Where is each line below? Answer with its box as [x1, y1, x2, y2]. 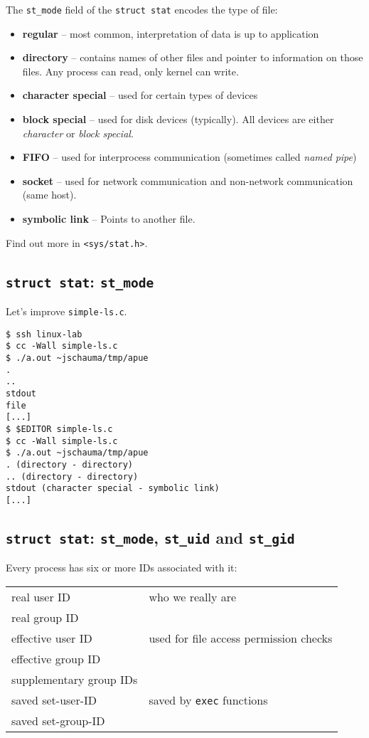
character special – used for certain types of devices [22, 88, 258, 102]
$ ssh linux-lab [6, 329, 82, 339]
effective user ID [11, 629, 92, 646]
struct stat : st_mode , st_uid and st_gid [6, 526, 295, 548]
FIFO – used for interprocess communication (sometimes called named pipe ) [22, 149, 357, 164]
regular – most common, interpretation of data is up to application [22, 26, 319, 41]
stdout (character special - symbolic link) [6, 483, 220, 494]
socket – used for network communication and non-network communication [22, 173, 353, 188]
